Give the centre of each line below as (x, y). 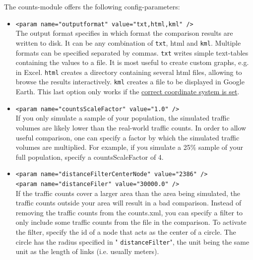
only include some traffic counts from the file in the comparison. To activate (131, 222)
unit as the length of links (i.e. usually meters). (87, 251)
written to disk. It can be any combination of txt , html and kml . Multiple (128, 42)
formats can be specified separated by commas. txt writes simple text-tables (132, 52)
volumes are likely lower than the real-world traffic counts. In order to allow (131, 127)
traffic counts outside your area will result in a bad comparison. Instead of (128, 203)
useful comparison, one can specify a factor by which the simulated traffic (127, 137)
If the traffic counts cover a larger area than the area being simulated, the (128, 193)
